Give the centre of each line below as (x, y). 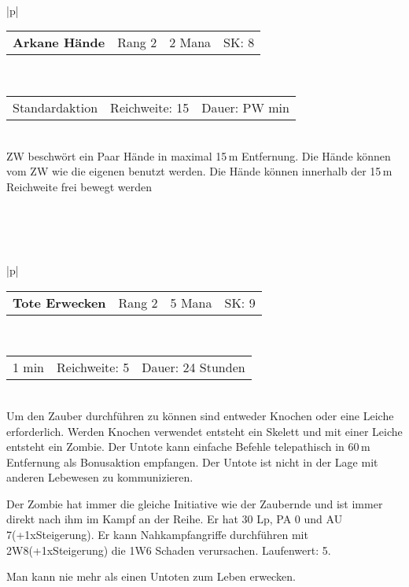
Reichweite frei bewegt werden (79, 186)
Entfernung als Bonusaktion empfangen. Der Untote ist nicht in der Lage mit (192, 461)
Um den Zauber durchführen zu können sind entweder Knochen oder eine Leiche (200, 415)
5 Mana (191, 302)
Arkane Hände (59, 42)
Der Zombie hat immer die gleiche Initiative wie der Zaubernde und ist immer (195, 503)
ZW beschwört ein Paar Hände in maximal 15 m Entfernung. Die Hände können (199, 155)
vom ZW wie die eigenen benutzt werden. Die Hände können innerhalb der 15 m (199, 171)
